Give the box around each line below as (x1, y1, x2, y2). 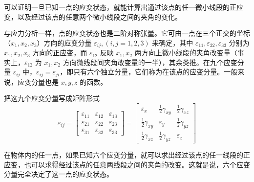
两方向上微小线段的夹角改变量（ (134, 47, 237, 58)
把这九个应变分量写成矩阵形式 (4, 93, 100, 103)
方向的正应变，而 (32, 47, 87, 58)
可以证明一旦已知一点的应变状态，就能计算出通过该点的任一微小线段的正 (4, 2, 236, 12)
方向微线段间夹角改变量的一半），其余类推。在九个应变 (63, 57, 237, 67)
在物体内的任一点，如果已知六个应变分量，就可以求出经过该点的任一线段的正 (4, 150, 250, 160)
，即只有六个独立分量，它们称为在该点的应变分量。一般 (60, 67, 238, 77)
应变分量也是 (17, 76, 59, 87)
